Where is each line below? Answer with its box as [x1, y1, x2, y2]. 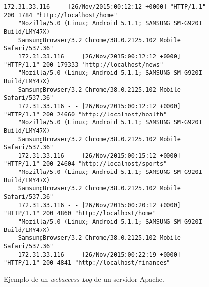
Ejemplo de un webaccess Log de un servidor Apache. [4, 274, 164, 284]
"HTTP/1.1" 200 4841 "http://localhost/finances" [4, 259, 170, 267]
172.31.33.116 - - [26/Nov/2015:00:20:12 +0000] [18, 201, 181, 209]
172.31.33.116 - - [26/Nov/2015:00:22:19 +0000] [18, 251, 181, 258]
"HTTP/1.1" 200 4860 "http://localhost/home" [4, 210, 156, 217]
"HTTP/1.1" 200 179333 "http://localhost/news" [4, 61, 164, 68]
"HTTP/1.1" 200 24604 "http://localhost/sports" [4, 160, 167, 168]
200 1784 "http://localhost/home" [4, 11, 118, 19]
